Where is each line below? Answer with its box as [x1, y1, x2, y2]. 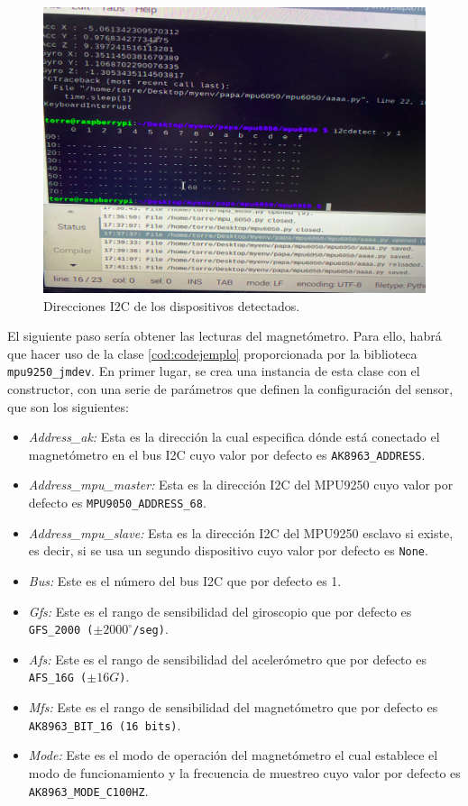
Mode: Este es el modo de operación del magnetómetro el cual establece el [28, 746, 438, 765]
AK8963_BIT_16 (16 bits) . [28, 715, 181, 734]
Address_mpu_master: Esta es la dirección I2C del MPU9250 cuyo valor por [28, 475, 454, 494]
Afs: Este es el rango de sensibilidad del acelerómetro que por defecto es [28, 649, 427, 668]
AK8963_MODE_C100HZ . [28, 781, 149, 800]
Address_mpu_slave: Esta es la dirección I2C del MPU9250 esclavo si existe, [28, 523, 454, 542]
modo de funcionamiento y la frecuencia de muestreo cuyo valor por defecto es [28, 763, 461, 782]
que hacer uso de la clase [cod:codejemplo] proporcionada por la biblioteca [7, 343, 418, 362]
